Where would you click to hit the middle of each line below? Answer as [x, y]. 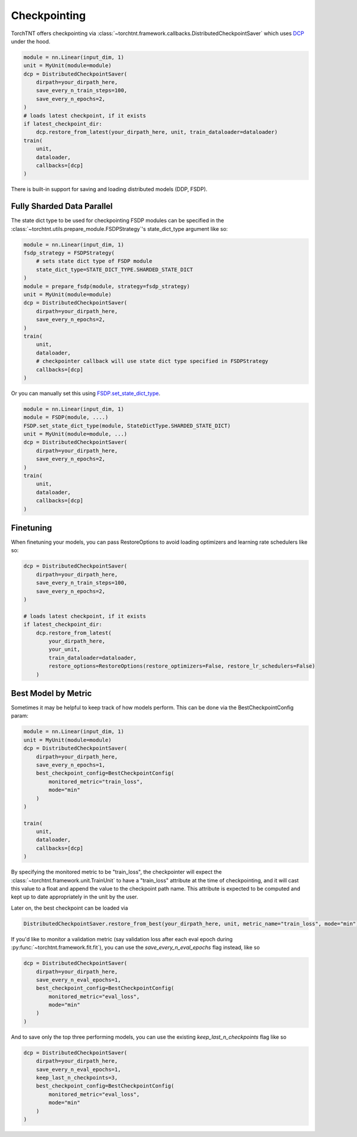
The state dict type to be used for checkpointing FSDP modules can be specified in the [118, 221]
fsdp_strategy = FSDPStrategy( [69, 253]
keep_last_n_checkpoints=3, [77, 1078]
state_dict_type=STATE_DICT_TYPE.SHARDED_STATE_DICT [115, 270]
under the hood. [31, 41]
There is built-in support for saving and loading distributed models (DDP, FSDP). [109, 189]
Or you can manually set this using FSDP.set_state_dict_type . [86, 393]
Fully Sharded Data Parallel [62, 206]
